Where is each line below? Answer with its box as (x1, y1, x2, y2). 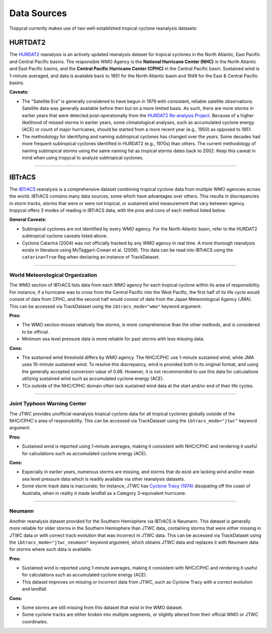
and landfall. (22, 586, 48, 592)
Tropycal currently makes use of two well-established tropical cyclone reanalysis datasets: (9, 25, 197, 31)
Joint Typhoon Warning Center (9, 400, 87, 407)
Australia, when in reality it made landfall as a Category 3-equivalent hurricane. (22, 490, 186, 496)
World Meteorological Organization (9, 272, 98, 279)
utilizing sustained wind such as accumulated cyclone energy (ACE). (22, 375, 164, 382)
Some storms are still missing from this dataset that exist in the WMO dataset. (22, 605, 183, 611)
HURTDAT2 (9, 38, 46, 47)
